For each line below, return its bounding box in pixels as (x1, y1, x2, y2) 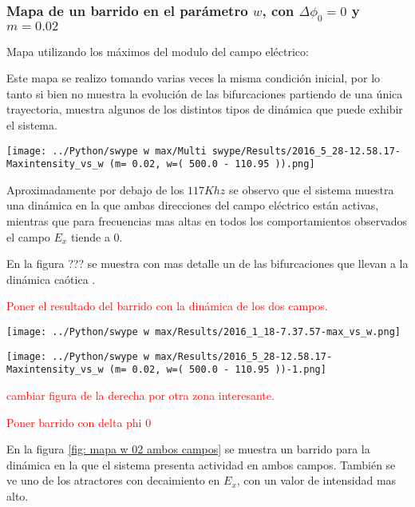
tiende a (70, 228, 110, 245)
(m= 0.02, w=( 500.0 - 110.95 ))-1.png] (109, 364, 326, 376)
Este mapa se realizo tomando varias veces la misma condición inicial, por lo (6, 70, 381, 86)
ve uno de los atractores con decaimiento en (6, 472, 220, 489)
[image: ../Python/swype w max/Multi (6, 145, 207, 157)
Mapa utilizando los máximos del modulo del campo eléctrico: (6, 42, 309, 59)
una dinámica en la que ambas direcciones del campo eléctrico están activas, (6, 197, 379, 214)
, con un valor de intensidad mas (236, 472, 397, 489)
